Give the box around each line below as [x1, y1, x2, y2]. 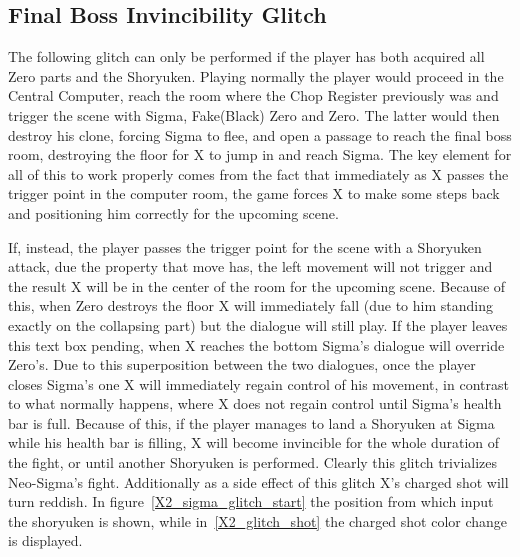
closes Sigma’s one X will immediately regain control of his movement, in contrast [8, 373, 509, 394]
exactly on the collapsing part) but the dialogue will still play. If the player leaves [8, 314, 508, 335]
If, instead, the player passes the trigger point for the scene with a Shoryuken [8, 236, 482, 257]
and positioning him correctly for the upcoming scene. [8, 202, 339, 223]
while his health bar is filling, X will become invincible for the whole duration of [8, 432, 500, 453]
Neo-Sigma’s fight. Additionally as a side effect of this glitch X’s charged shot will [8, 471, 509, 492]
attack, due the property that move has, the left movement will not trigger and [8, 256, 493, 277]
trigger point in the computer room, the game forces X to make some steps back [8, 183, 500, 204]
